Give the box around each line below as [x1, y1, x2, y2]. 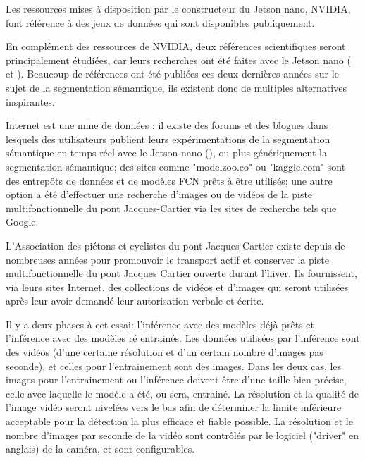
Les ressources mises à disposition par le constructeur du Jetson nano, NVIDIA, [6, 1, 351, 16]
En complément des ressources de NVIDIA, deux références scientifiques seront [6, 39, 346, 54]
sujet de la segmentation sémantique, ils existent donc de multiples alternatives [6, 80, 347, 94]
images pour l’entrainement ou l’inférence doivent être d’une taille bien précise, [6, 372, 347, 387]
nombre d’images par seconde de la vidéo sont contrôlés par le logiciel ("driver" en [6, 427, 359, 442]
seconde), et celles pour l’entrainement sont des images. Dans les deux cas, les [6, 358, 342, 373]
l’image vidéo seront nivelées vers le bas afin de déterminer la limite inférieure [6, 400, 342, 414]
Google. [6, 214, 39, 229]
